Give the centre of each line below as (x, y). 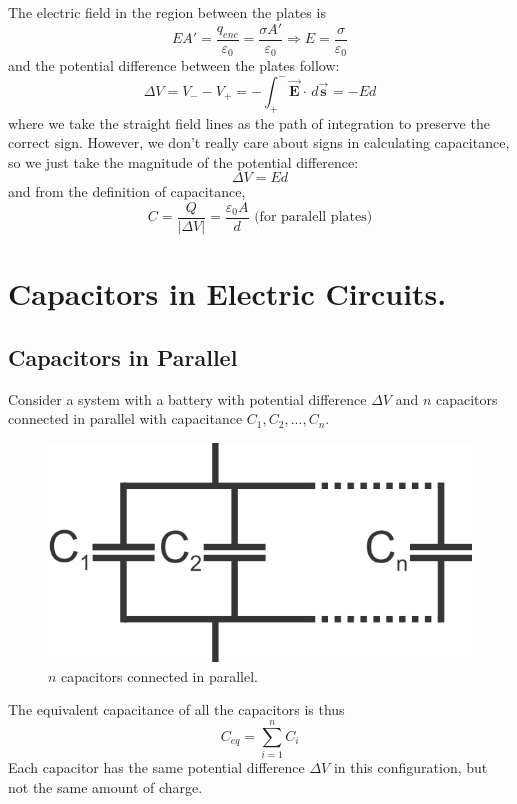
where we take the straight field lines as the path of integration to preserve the (249, 122)
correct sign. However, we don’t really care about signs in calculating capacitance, (259, 142)
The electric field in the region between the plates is (167, 12)
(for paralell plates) (313, 217)
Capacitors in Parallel (123, 356)
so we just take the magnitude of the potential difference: (183, 161)
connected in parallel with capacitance (125, 418)
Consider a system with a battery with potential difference (187, 398)
